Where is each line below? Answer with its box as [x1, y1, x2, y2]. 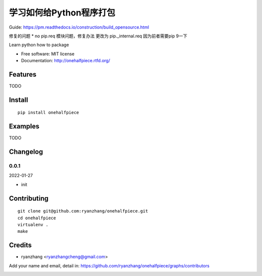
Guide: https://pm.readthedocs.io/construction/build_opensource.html [9, 24, 149, 30]
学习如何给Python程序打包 [9, 7, 115, 18]
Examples [9, 122, 40, 130]
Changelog [9, 148, 43, 156]
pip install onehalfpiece [17, 110, 80, 115]
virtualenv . [17, 222, 49, 227]
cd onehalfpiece [17, 215, 56, 221]
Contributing [9, 194, 49, 202]
